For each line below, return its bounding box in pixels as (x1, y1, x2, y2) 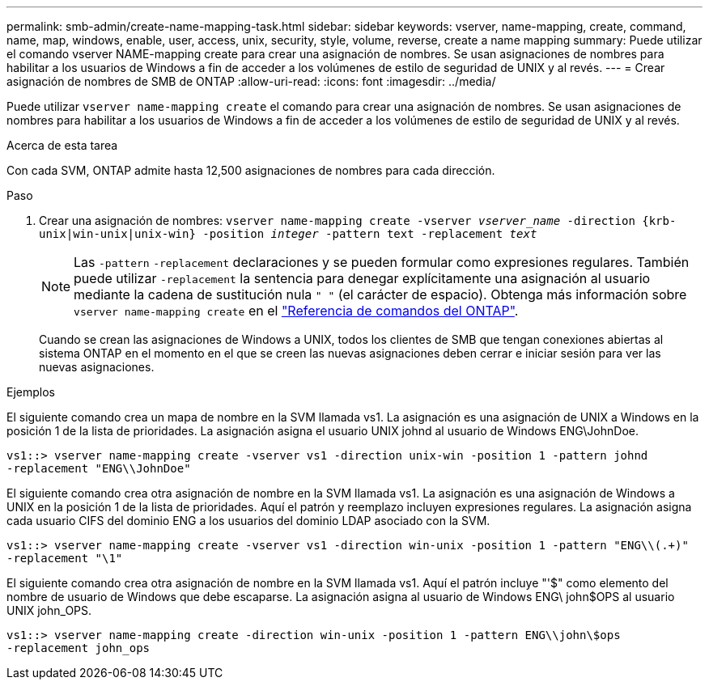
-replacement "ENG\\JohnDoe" (6, 462, 191, 475)
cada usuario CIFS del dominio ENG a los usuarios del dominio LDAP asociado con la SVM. (6, 514, 490, 527)
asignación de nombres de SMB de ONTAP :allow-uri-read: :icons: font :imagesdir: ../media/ (6, 74, 496, 88)
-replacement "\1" (6, 552, 123, 565)
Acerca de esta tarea (6, 138, 118, 152)
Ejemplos (6, 385, 55, 399)
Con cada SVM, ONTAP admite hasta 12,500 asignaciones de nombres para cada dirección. (6, 163, 495, 177)
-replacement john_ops (6, 642, 151, 654)
